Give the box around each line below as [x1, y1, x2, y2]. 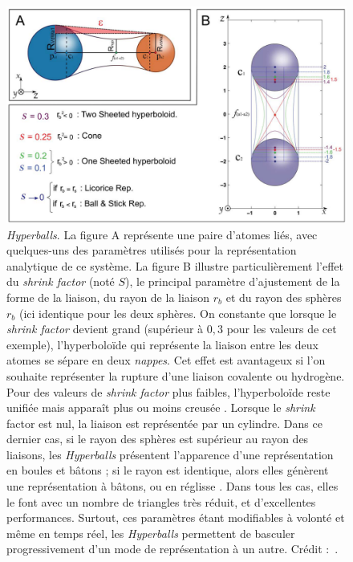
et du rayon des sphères [225, 288, 342, 305]
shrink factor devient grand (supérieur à [6, 320, 204, 337]
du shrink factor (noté [6, 273, 115, 290]
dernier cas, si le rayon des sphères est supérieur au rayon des [6, 430, 309, 447]
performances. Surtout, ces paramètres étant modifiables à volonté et [6, 509, 345, 526]
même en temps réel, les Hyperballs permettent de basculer [6, 524, 295, 541]
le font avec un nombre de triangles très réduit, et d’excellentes [6, 493, 316, 510]
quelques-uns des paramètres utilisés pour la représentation [6, 242, 297, 259]
